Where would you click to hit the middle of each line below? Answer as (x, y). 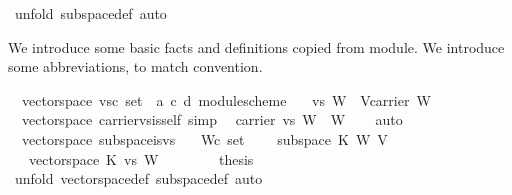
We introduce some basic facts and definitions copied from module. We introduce (256, 46)
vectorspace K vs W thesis (141, 158)
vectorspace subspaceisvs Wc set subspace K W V (204, 138)
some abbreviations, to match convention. (135, 66)
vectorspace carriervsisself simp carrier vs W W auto (212, 119)
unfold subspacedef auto (90, 13)
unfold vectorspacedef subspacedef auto (138, 178)
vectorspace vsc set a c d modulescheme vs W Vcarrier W (226, 99)
